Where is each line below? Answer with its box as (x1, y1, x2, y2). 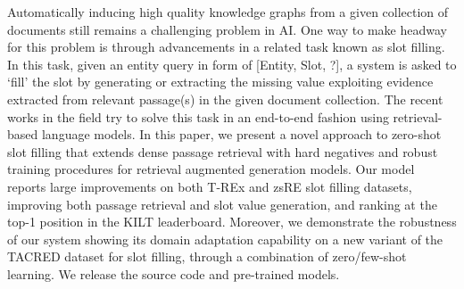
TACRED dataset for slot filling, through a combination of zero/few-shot (7, 247, 407, 266)
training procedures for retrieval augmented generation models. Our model (7, 160, 415, 178)
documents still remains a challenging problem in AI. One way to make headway (7, 20, 447, 38)
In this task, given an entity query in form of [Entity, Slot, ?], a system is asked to (7, 54, 457, 73)
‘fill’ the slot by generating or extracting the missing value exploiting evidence (7, 72, 434, 91)
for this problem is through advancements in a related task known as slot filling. (7, 37, 445, 56)
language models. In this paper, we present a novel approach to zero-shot (41, 125, 442, 144)
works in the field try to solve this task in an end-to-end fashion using (7, 107, 389, 126)
